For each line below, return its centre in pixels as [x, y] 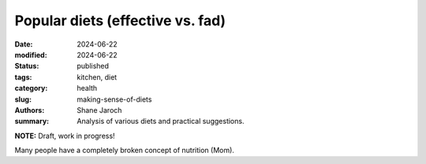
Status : [27, 66]
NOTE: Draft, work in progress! [65, 136]
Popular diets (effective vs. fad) [120, 20]
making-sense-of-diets [114, 99]
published [93, 66]
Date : [24, 44]
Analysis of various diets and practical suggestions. [161, 121]
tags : [23, 77]
